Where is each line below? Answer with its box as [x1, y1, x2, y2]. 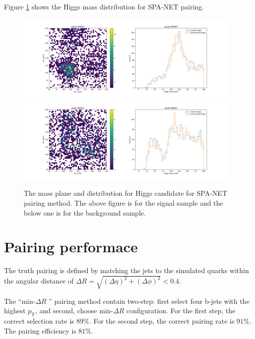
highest [4, 305, 26, 316]
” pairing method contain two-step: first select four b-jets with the [49, 295, 250, 306]
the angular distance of [4, 276, 74, 286]
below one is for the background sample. [24, 207, 146, 218]
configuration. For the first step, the [126, 305, 236, 316]
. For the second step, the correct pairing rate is [89, 315, 235, 326]
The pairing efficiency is [4, 325, 76, 336]
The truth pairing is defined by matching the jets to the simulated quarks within [4, 265, 249, 276]
